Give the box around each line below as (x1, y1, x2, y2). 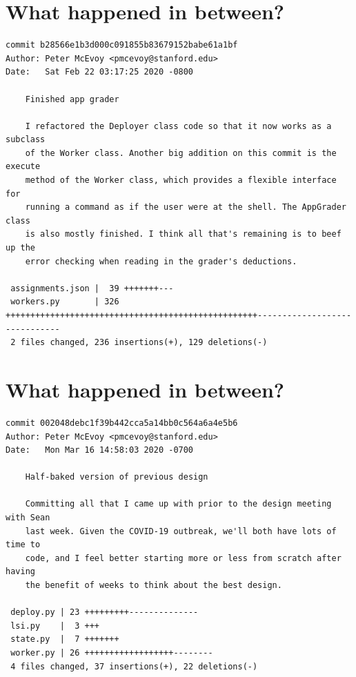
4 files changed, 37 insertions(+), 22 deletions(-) (10, 661, 258, 671)
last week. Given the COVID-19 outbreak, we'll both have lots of (25, 526, 337, 536)
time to (6, 540, 41, 550)
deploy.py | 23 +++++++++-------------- (10, 607, 199, 618)
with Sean (6, 513, 50, 523)
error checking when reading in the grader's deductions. (25, 256, 297, 266)
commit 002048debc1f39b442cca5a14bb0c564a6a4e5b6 (6, 418, 238, 428)
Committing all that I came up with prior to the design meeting (25, 499, 332, 509)
